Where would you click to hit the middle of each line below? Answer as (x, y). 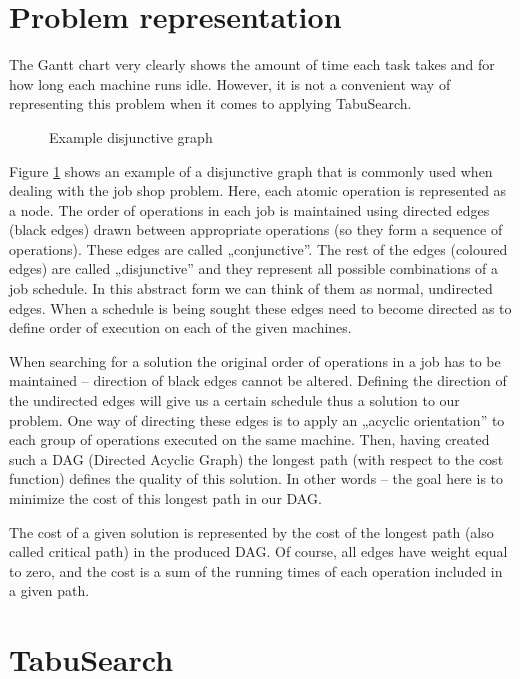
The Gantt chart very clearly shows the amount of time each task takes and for (252, 64)
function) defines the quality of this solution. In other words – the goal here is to (256, 478)
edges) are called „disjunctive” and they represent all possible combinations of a (254, 268)
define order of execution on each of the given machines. (180, 327)
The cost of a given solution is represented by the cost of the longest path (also (251, 531)
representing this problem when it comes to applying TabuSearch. (210, 103)
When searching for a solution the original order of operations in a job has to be (255, 360)
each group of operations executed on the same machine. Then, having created (249, 439)
